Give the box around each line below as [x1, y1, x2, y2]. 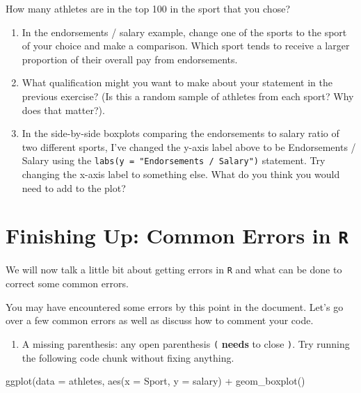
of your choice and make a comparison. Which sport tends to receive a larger [22, 38, 350, 53]
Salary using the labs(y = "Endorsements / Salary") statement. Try [22, 153, 326, 168]
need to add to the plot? [22, 180, 126, 195]
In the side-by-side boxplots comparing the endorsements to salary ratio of [22, 126, 339, 141]
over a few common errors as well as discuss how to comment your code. [6, 313, 314, 328]
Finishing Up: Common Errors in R [6, 221, 348, 250]
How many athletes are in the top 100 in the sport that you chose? [6, 1, 290, 15]
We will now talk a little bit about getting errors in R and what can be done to [6, 262, 342, 277]
